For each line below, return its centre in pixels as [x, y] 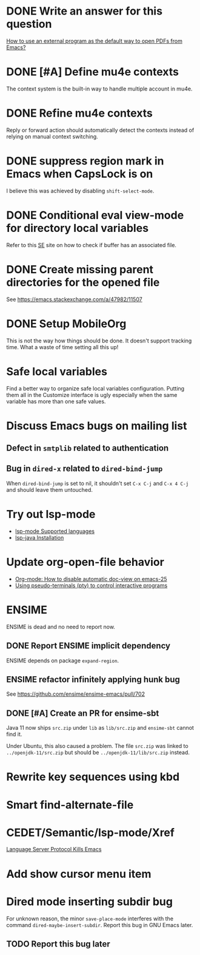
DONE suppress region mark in [85, 161]
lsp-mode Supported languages [55, 531]
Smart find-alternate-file [70, 805]
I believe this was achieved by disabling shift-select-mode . [80, 191]
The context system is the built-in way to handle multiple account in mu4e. [99, 89]
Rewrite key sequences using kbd [93, 777]
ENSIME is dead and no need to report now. [61, 627]
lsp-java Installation [39, 537]
